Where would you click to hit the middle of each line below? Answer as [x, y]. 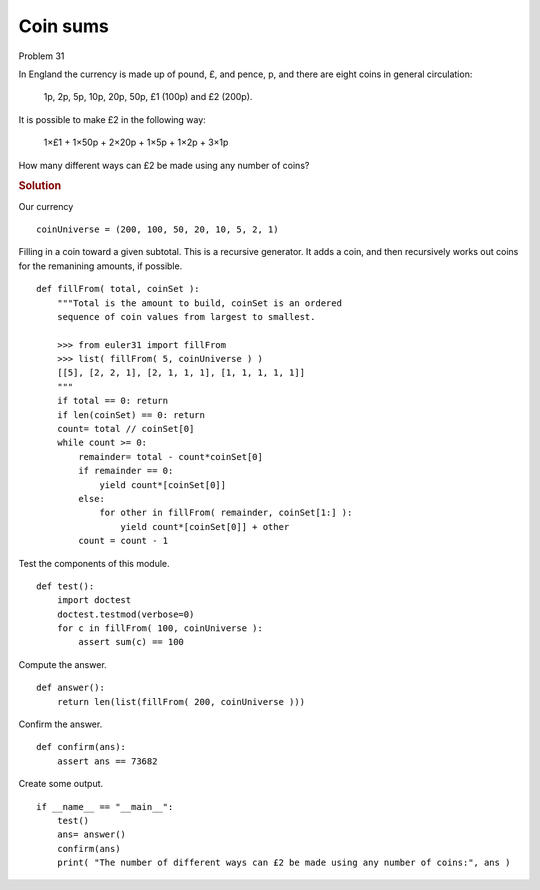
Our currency [46, 206]
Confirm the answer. [60, 724]
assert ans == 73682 [107, 761]
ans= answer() [91, 834]
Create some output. [61, 784]
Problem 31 [41, 56]
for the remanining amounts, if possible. [100, 266]
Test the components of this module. [94, 563]
